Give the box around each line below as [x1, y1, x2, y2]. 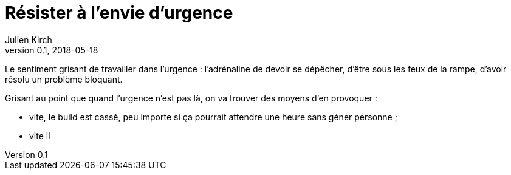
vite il [29, 130, 50, 141]
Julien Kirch [5, 34, 52, 45]
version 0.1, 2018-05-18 [5, 44, 98, 55]
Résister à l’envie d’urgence [5, 2, 233, 23]
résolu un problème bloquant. [5, 74, 123, 84]
